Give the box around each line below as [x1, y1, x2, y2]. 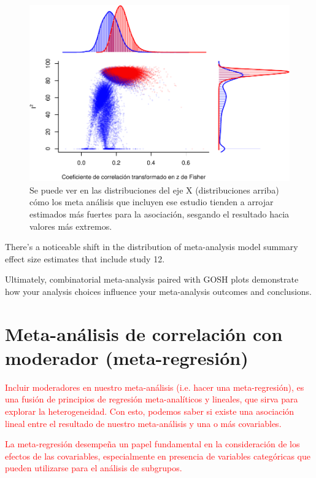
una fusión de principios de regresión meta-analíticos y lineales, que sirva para [5, 393, 298, 406]
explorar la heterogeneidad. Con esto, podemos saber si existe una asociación [5, 404, 295, 417]
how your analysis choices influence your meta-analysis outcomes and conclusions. [5, 284, 312, 297]
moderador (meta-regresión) [5, 345, 249, 370]
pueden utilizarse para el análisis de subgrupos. [5, 461, 182, 474]
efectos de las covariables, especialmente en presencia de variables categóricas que [5, 449, 310, 462]
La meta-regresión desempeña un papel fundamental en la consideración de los [5, 437, 300, 450]
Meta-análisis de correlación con [5, 321, 283, 346]
